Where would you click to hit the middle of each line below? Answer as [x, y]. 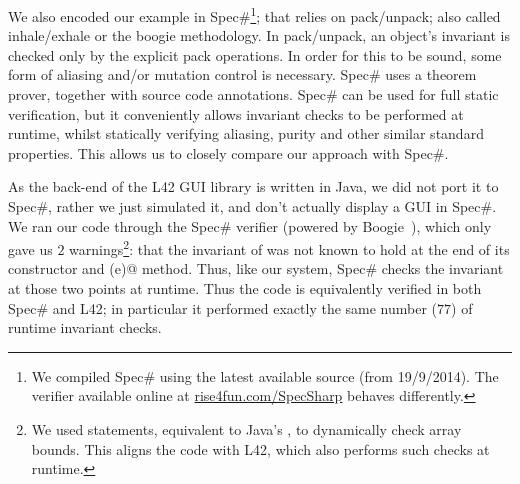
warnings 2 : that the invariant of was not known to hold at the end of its [289, 247]
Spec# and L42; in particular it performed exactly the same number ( [223, 307]
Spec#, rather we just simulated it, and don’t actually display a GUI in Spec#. [252, 206]
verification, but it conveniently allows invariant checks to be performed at [236, 113]
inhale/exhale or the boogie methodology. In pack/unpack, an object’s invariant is [259, 35]
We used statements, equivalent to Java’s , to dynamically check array [246, 429]
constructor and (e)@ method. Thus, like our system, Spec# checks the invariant [256, 268]
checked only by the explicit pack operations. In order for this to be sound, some [255, 54]
